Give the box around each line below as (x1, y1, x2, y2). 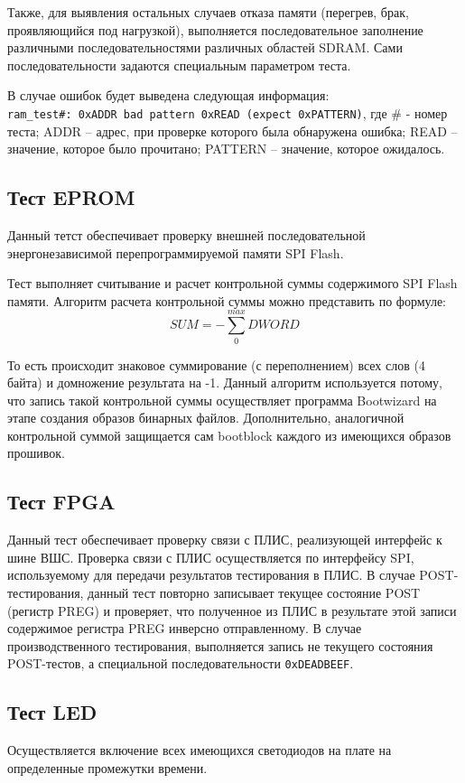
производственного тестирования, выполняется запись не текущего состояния (7, 636, 433, 655)
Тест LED (7, 698, 98, 726)
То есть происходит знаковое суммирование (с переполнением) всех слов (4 (7, 355, 425, 374)
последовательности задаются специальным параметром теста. (7, 55, 351, 74)
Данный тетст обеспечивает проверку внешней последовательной (7, 226, 366, 245)
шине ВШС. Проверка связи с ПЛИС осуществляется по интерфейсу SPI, (7, 547, 414, 566)
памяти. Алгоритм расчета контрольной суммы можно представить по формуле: (7, 291, 447, 310)
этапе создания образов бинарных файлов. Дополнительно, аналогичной (7, 408, 405, 427)
